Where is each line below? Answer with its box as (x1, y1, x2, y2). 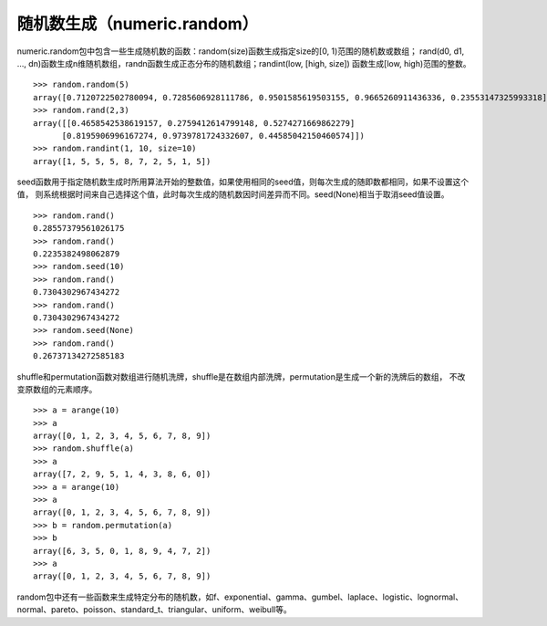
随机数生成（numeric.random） (16, 14, 259, 34)
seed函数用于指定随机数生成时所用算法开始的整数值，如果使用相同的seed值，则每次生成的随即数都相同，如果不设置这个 (16, 176, 470, 187)
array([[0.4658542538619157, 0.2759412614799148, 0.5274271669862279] (33, 118, 356, 128)
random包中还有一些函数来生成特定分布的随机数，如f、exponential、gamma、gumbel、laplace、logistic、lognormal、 (16, 591, 464, 602)
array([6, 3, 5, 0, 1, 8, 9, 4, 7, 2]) (33, 546, 212, 556)
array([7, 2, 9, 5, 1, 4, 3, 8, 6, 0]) (33, 469, 212, 479)
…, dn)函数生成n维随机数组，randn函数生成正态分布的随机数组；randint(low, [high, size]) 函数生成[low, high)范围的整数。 (16, 57, 471, 68)
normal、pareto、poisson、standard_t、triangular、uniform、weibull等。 (16, 604, 292, 615)
